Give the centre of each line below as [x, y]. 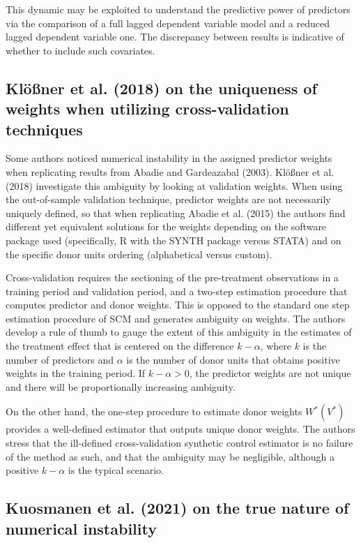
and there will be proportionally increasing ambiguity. [121, 386]
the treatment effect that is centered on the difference [120, 346]
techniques [44, 129]
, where [276, 346]
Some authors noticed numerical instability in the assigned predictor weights [169, 158]
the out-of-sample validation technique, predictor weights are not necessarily [168, 199]
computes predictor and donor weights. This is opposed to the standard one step [178, 305]
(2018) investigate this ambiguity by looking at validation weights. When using [174, 185]
